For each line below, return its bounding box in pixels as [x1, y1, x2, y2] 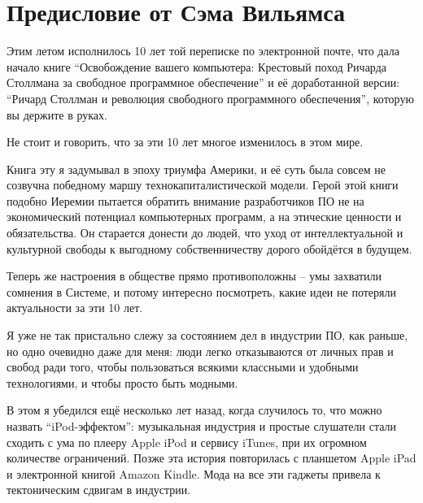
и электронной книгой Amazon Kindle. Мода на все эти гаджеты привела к [7, 465, 381, 482]
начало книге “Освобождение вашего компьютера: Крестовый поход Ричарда [7, 58, 387, 75]
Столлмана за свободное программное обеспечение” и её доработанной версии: [7, 74, 400, 91]
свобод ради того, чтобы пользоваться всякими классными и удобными [7, 358, 359, 375]
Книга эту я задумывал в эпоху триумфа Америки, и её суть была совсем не [7, 160, 386, 177]
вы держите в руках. [7, 106, 107, 123]
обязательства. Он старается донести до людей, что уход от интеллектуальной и [7, 224, 403, 241]
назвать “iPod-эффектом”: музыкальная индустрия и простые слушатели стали [7, 418, 397, 434]
